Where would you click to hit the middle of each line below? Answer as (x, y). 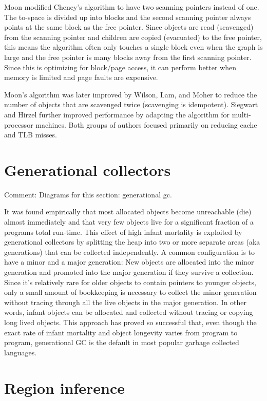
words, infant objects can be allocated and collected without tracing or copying (129, 312)
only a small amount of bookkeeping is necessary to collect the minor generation (130, 292)
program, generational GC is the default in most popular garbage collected (122, 342)
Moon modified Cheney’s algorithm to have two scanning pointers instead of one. (132, 7)
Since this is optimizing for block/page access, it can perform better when (120, 67)
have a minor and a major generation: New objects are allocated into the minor (129, 262)
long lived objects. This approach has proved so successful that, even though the (130, 322)
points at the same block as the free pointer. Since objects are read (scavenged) (129, 27)
